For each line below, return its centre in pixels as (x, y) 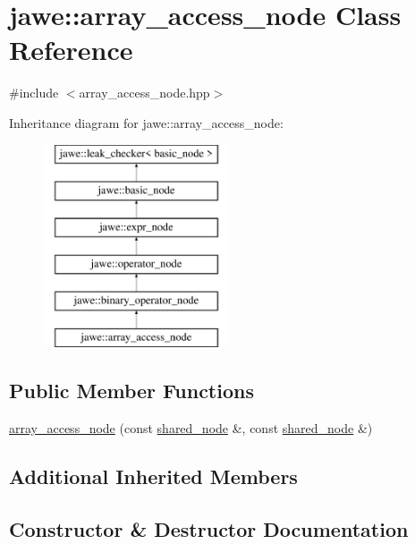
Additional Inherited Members (153, 476)
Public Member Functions (131, 391)
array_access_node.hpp (144, 93)
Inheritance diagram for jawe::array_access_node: (146, 122)
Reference (71, 50)
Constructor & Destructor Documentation (209, 528)
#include (34, 93)
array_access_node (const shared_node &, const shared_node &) (191, 428)
